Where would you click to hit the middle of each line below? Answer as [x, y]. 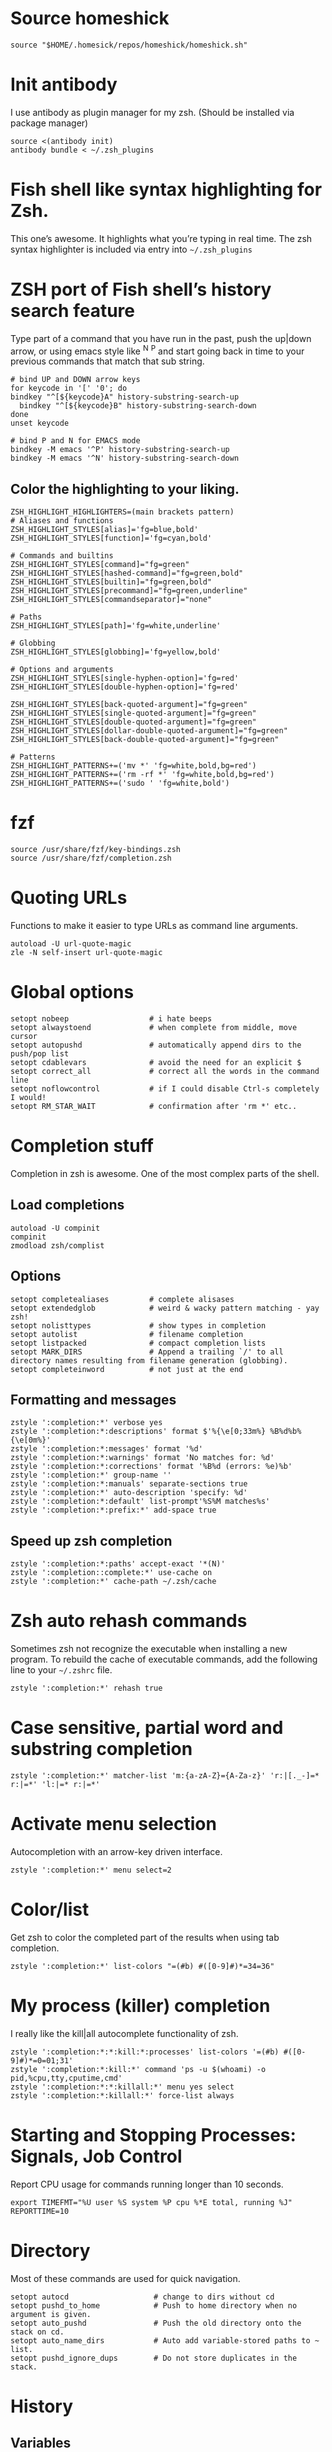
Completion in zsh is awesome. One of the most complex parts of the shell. [165, 1173]
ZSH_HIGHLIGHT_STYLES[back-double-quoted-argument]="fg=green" [145, 740]
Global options [72, 992]
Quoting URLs [69, 898]
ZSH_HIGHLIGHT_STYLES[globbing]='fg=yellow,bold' [116, 652]
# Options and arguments [62, 670]
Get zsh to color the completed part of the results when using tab [145, 1937]
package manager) [49, 123]
